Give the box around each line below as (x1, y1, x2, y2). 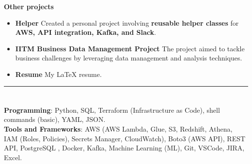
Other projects (4, 1, 54, 11)
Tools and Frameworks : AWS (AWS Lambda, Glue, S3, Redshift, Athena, (4, 123, 233, 134)
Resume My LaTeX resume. (15, 69, 102, 79)
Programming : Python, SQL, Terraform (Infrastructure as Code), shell (4, 104, 220, 115)
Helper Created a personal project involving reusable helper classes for (15, 17, 239, 28)
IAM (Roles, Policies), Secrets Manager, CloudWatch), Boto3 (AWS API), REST (4, 133, 246, 143)
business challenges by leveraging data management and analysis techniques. (15, 53, 242, 63)
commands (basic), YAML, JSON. (4, 114, 106, 124)
